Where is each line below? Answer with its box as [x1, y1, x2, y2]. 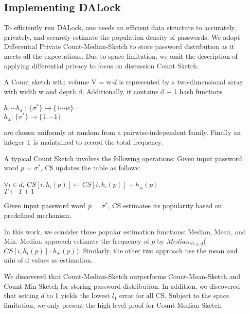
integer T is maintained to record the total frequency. [4, 137, 163, 147]
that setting [4, 290, 39, 300]
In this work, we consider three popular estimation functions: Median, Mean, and [4, 226, 246, 236]
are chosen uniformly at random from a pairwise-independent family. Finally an [4, 127, 241, 137]
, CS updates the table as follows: [40, 163, 141, 173]
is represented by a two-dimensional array [119, 77, 243, 87]
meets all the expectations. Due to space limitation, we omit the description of [4, 50, 238, 61]
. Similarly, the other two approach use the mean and [79, 245, 238, 255]
